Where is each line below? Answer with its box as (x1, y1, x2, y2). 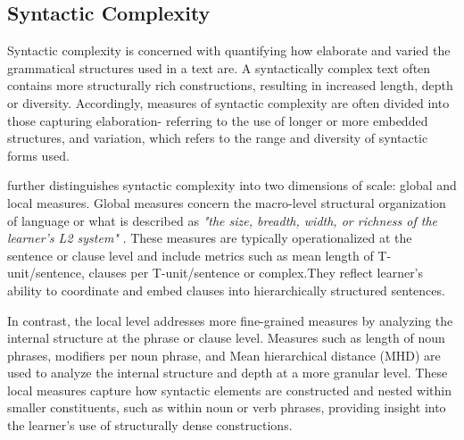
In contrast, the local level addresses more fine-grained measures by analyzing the (7, 311, 453, 329)
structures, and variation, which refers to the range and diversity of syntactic (7, 129, 428, 147)
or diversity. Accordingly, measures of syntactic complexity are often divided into (7, 93, 450, 112)
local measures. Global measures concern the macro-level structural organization (7, 193, 446, 212)
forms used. (7, 145, 70, 164)
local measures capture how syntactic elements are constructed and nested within (7, 380, 452, 399)
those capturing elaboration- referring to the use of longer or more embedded (7, 111, 428, 129)
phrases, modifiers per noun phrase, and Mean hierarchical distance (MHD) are (7, 345, 441, 364)
